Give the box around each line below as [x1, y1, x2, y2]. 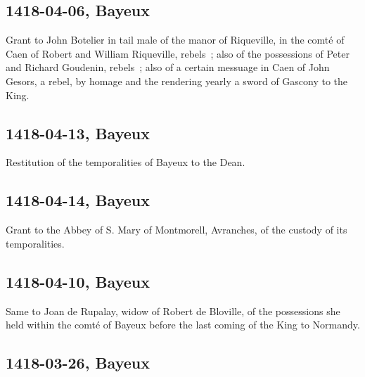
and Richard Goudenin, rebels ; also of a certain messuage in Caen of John [6, 60, 330, 75]
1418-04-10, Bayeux [6, 270, 150, 292]
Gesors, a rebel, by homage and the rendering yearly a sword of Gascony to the [6, 73, 348, 88]
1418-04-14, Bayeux [6, 189, 150, 211]
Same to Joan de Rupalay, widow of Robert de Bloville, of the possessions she [6, 303, 340, 318]
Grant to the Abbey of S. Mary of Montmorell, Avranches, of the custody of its [6, 222, 347, 237]
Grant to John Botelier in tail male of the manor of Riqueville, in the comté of [6, 32, 345, 47]
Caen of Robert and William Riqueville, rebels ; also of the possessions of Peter [6, 46, 350, 60]
